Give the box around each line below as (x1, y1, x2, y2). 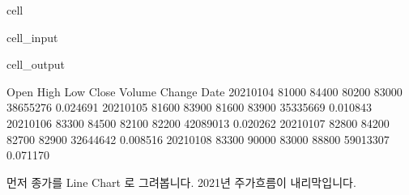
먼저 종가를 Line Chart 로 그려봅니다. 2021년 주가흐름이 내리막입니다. (6, 173, 356, 190)
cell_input (6, 28, 58, 45)
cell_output (6, 56, 65, 73)
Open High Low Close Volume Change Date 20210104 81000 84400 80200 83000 (6, 83, 403, 100)
